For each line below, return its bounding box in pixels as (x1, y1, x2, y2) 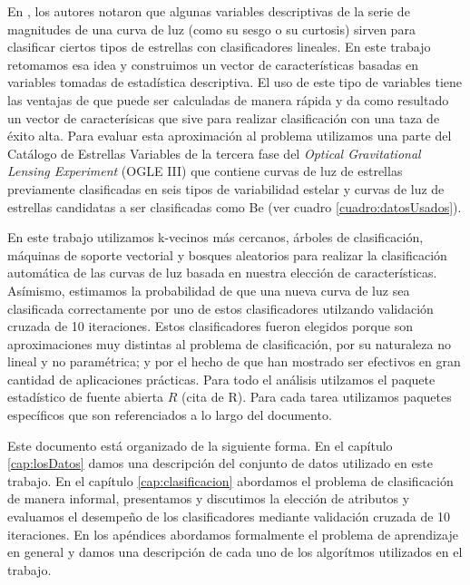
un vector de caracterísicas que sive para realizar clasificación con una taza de (7, 108, 440, 127)
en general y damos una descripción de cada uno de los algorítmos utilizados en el (7, 542, 463, 561)
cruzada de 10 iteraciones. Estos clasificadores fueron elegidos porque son (7, 317, 413, 336)
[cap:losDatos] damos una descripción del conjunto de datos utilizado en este (7, 453, 433, 473)
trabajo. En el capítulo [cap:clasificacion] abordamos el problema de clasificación (7, 471, 454, 490)
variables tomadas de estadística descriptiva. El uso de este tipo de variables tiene (7, 73, 462, 92)
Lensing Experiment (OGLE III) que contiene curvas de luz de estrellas (7, 161, 403, 180)
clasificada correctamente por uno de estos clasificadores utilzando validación (7, 298, 434, 317)
